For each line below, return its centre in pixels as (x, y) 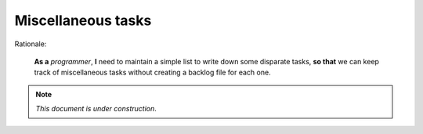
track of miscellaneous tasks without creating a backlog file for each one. (152, 72)
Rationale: (31, 44)
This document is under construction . (96, 109)
